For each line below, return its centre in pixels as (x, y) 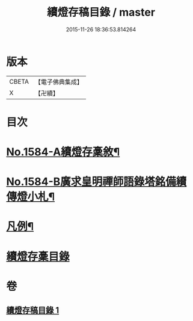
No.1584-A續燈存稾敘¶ (63, 152)
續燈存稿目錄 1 (33, 310)
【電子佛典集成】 (59, 82)
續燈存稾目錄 (38, 256)
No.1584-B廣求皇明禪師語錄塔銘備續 (96, 182)
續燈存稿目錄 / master (101, 12)
